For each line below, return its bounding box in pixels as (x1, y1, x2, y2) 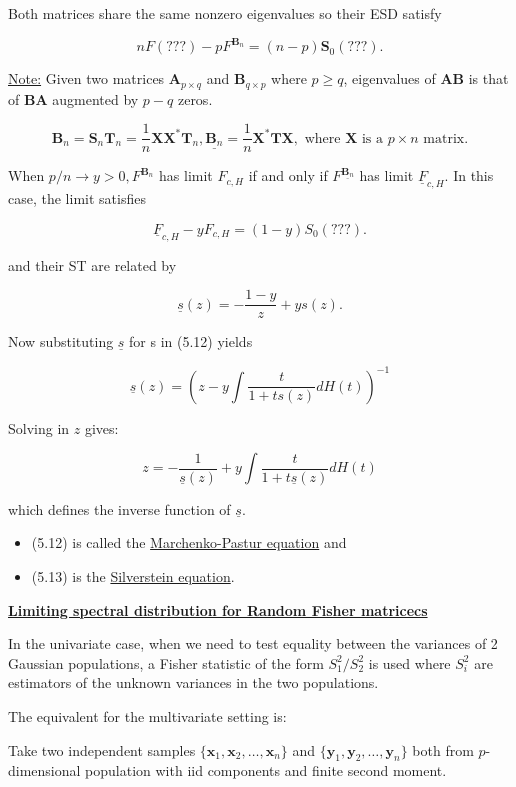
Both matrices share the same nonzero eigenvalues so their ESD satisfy (8, 3, 442, 23)
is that (468, 68, 509, 89)
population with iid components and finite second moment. (85, 760, 447, 781)
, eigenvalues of (343, 68, 436, 89)
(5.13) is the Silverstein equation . (31, 565, 235, 586)
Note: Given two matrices (8, 68, 165, 89)
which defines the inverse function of (8, 498, 231, 519)
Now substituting (8, 331, 114, 352)
